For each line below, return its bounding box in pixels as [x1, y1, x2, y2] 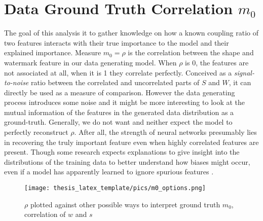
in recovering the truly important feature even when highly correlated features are [4, 136, 259, 147]
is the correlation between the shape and [128, 47, 254, 58]
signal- [234, 67, 254, 78]
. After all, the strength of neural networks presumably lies [74, 127, 257, 137]
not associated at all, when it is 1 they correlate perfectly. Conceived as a [4, 67, 232, 78]
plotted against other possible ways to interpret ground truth [30, 199, 220, 209]
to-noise [4, 77, 29, 88]
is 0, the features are [185, 57, 249, 67]
